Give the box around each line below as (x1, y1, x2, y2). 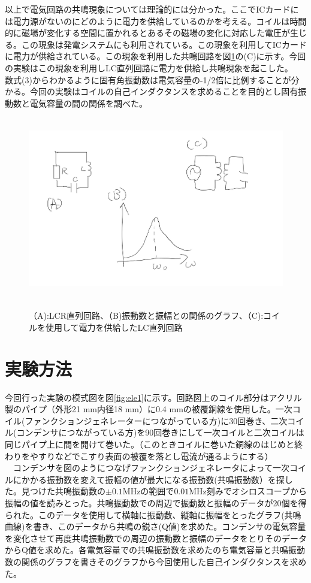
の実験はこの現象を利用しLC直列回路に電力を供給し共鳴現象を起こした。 (5, 61, 293, 74)
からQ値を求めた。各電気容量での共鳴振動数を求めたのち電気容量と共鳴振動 (5, 543, 305, 556)
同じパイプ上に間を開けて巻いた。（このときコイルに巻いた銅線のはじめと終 (5, 437, 303, 450)
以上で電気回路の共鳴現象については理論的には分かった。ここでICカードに (5, 3, 299, 15)
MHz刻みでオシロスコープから (189, 485, 307, 497)
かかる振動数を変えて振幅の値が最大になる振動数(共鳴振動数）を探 (21, 473, 285, 485)
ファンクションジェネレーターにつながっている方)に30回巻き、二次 (25, 414, 288, 427)
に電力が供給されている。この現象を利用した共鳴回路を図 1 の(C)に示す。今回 (5, 50, 306, 62)
